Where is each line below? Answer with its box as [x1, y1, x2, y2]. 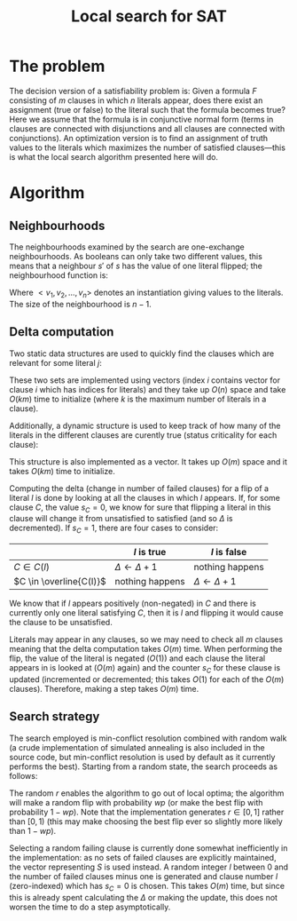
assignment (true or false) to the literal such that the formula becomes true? [9, 104, 286, 115]
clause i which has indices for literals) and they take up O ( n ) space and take [9, 384, 286, 394]
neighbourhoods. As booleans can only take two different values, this [9, 250, 263, 261]
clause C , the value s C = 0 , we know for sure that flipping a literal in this [9, 502, 271, 514]
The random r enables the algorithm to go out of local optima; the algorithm [9, 788, 285, 798]
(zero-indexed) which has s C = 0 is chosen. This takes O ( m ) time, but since [9, 880, 285, 893]
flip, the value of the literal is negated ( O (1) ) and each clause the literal [9, 653, 266, 663]
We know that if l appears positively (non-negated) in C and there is [9, 598, 257, 609]
